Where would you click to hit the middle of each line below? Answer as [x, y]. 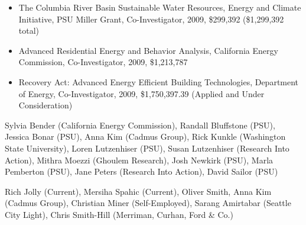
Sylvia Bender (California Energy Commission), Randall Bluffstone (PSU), [140, 125]
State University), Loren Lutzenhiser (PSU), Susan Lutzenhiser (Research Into [147, 148]
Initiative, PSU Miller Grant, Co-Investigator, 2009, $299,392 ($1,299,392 [151, 19]
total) [29, 30]
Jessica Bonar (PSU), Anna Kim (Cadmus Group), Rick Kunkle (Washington [145, 136]
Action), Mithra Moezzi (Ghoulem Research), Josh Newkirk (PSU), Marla [139, 160]
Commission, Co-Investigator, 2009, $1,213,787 [103, 62]
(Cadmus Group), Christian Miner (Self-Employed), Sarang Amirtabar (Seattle [148, 203]
